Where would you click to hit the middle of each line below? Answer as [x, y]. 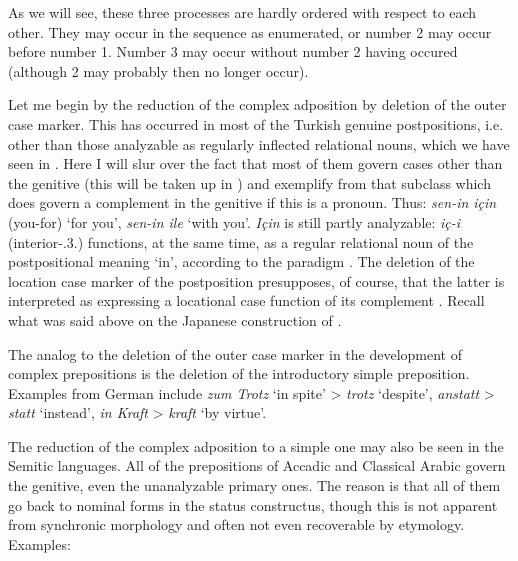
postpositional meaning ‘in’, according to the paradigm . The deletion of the [241, 261]
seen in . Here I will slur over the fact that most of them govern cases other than [255, 163]
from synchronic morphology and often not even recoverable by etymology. [236, 524]
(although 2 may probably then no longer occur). [158, 70]
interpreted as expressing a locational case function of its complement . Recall [246, 300]
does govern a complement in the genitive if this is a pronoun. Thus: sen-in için [252, 202]
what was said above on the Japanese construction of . [175, 319]
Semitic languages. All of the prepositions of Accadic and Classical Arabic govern [257, 465]
